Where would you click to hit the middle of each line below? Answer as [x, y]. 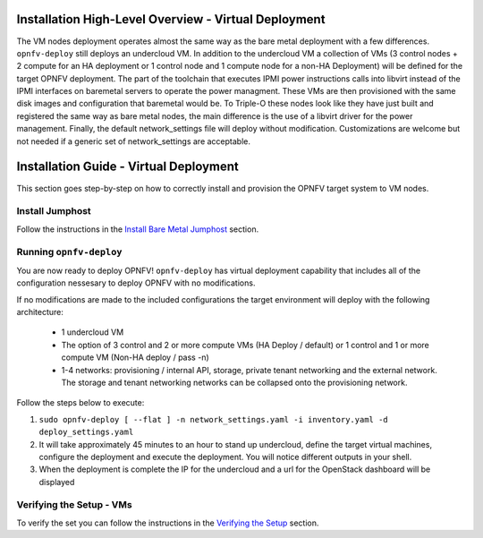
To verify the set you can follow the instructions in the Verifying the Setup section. [168, 523]
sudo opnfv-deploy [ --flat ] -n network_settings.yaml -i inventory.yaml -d [213, 419]
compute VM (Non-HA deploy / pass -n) [135, 357]
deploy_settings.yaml [86, 432]
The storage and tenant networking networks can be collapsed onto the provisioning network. [234, 382]
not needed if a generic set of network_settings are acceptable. [133, 141]
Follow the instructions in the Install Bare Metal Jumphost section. [138, 229]
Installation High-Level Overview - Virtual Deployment [171, 19]
